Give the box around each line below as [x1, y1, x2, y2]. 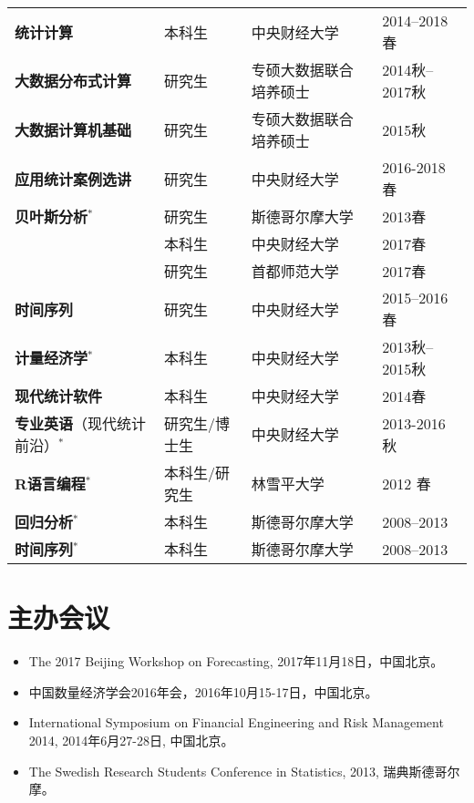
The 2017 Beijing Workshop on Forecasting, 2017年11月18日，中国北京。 [28, 652, 444, 671]
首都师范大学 [251, 261, 339, 282]
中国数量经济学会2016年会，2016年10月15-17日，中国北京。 [28, 682, 378, 701]
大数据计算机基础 [15, 119, 132, 140]
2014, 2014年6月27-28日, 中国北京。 [28, 730, 234, 749]
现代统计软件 [15, 386, 103, 407]
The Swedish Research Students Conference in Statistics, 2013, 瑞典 [28, 761, 409, 780]
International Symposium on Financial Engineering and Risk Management [28, 713, 444, 732]
